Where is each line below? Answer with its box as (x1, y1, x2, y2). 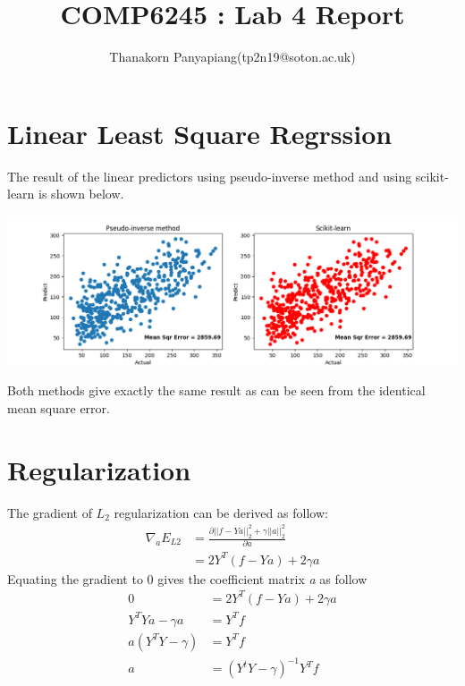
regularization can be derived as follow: (114, 503, 328, 521)
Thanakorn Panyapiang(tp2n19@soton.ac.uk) (109, 47, 356, 66)
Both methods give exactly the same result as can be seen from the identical (7, 381, 426, 400)
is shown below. (38, 184, 124, 203)
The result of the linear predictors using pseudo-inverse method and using (7, 166, 412, 185)
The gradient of (7, 503, 92, 521)
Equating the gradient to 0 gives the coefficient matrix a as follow (7, 569, 368, 588)
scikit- (415, 166, 449, 185)
